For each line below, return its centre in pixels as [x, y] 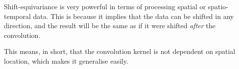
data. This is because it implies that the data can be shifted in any [133, 16]
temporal [17, 16]
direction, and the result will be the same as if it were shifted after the [110, 26]
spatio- [218, 6]
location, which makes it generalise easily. [66, 60]
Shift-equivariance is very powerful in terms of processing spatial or [105, 6]
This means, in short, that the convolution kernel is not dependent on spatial [120, 51]
